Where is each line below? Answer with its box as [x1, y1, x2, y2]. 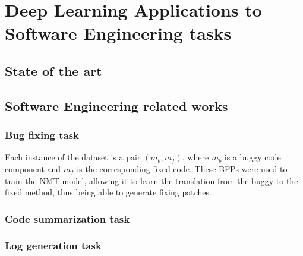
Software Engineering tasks [5, 21, 232, 45]
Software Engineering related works [5, 96, 228, 115]
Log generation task [5, 238, 102, 253]
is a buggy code [224, 151, 281, 163]
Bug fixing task [5, 128, 80, 143]
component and [5, 162, 61, 175]
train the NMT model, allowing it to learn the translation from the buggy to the [5, 174, 298, 187]
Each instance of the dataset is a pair [5, 151, 141, 163]
